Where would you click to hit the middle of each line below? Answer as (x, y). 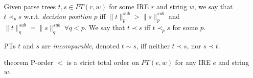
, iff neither (153, 46)
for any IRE (193, 62)
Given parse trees (30, 6)
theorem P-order (29, 62)
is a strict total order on (103, 62)
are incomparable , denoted (80, 46)
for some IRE (129, 6)
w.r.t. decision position (58, 16)
